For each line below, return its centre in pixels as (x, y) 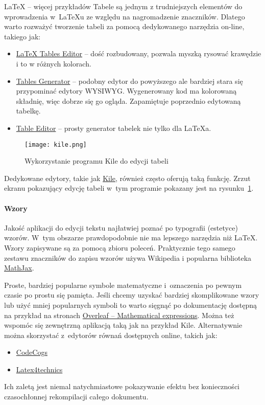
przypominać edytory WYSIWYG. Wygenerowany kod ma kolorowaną (126, 91)
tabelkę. (28, 111)
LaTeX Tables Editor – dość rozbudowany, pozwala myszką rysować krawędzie (139, 53)
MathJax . (19, 268)
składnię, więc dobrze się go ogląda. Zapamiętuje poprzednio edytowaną (128, 100)
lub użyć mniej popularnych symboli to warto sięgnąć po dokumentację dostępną (130, 305)
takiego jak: (22, 36)
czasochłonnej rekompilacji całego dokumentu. (76, 397)
